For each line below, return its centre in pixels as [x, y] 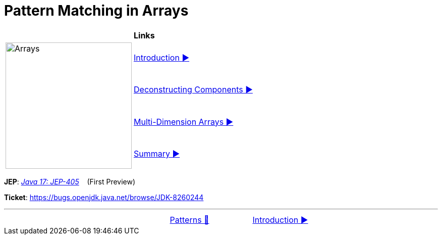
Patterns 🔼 [189, 220]
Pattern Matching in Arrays [96, 11]
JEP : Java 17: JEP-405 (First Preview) [70, 181]
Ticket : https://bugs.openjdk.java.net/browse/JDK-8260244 [104, 197]
